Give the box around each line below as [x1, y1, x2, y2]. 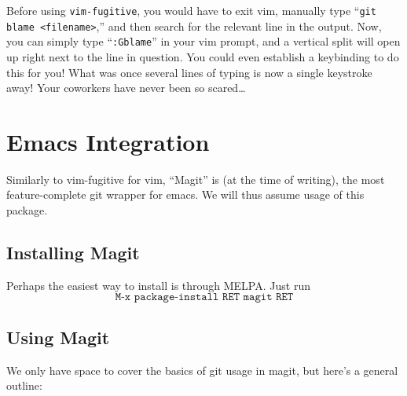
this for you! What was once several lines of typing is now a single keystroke [6, 64, 372, 80]
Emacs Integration [6, 125, 210, 157]
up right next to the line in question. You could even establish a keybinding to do [6, 48, 399, 64]
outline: [6, 377, 42, 394]
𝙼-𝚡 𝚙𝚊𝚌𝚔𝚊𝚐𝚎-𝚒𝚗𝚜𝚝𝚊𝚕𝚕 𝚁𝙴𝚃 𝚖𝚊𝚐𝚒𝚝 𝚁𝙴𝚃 [115, 291, 294, 303]
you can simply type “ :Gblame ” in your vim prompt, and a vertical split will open [6, 33, 401, 49]
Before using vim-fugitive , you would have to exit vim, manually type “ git [6, 2, 376, 18]
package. [6, 202, 48, 218]
